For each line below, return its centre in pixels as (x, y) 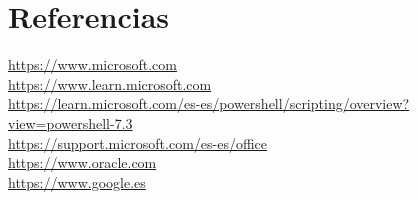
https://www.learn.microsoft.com (110, 83)
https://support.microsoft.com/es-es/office (138, 142)
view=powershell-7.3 (70, 122)
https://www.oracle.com (82, 162)
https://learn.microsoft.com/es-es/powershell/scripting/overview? (209, 103)
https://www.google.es (77, 181)
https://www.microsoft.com (92, 64)
